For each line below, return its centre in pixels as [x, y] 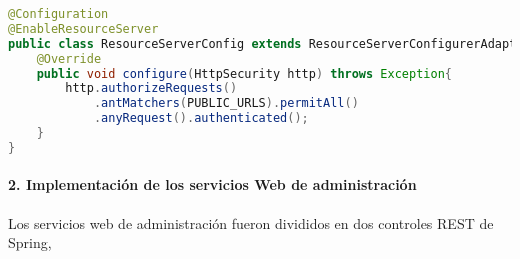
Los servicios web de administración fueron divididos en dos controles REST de [251, 222]
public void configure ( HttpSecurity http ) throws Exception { [244, 73]
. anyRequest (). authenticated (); [201, 118]
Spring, [30, 242]
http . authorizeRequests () [151, 88]
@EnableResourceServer [83, 28]
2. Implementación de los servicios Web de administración [212, 184]
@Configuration [58, 14]
